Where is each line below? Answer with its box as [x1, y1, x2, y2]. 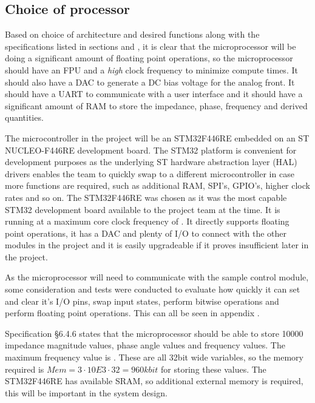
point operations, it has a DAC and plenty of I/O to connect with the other [5, 226, 286, 239]
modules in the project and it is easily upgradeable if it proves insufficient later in [5, 239, 309, 251]
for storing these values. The [161, 362, 266, 375]
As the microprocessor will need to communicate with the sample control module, [5, 271, 309, 283]
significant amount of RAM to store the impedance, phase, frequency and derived [5, 99, 308, 112]
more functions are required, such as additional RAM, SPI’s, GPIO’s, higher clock [5, 179, 310, 192]
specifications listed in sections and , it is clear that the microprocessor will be [5, 39, 296, 52]
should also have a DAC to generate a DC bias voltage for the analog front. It [5, 75, 295, 88]
